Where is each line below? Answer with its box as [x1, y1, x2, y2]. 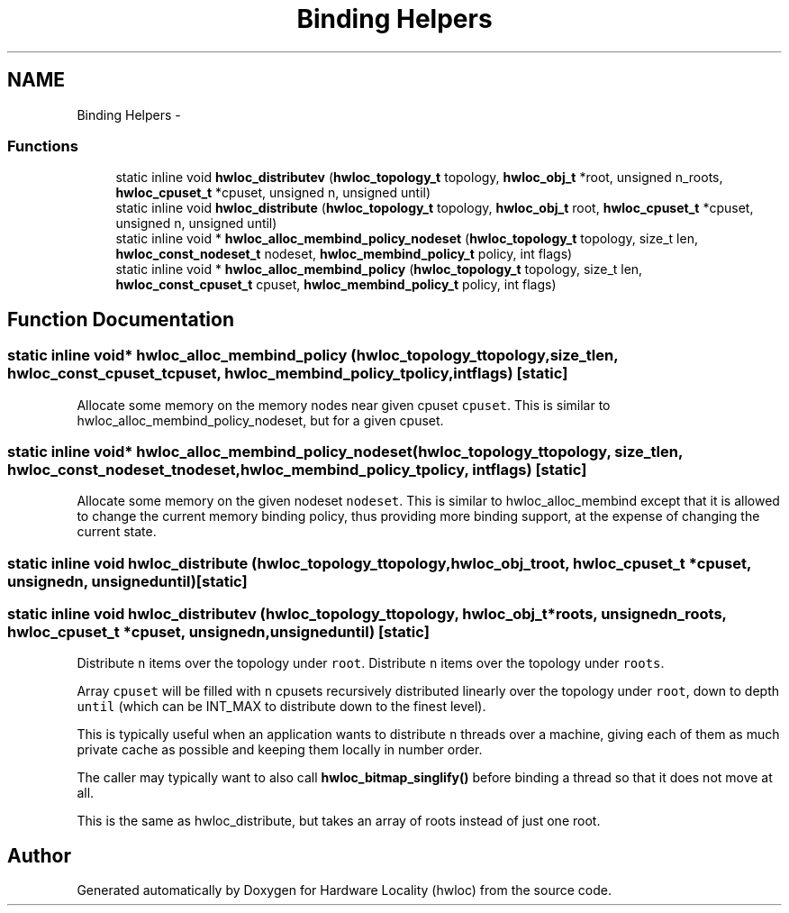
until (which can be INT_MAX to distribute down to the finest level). [77, 698, 486, 715]
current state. [77, 524, 157, 540]
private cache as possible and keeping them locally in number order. [77, 742, 483, 758]
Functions [7, 136, 78, 155]
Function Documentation [7, 307, 234, 331]
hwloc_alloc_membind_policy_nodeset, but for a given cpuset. [77, 412, 444, 428]
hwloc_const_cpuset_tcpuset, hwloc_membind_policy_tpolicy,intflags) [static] [7, 364, 568, 383]
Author [7, 844, 71, 867]
